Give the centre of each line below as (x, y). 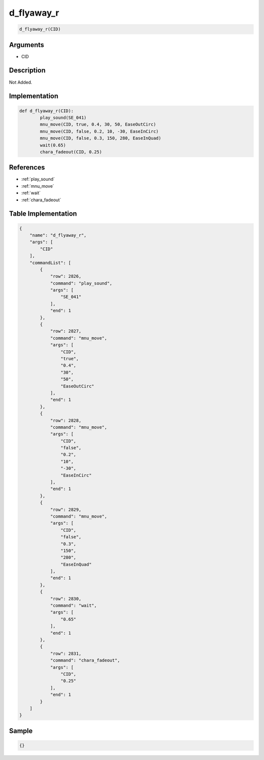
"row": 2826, (66, 276)
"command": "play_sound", (81, 283)
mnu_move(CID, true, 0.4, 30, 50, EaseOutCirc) (98, 124)
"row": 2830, (66, 599)
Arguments (27, 45)
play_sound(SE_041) (63, 117)
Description (27, 70)
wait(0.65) (53, 145)
